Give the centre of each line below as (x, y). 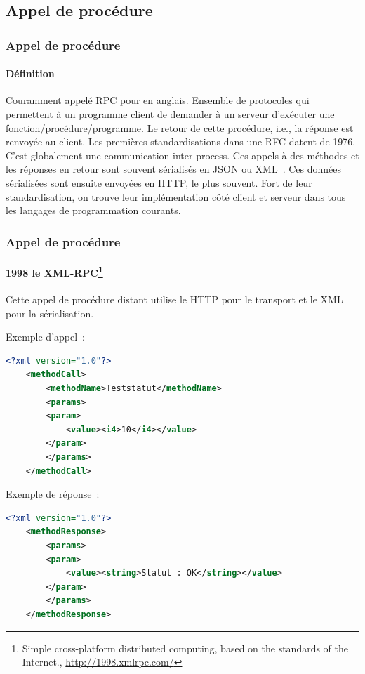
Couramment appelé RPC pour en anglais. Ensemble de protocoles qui (158, 100)
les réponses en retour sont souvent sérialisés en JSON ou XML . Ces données (174, 169)
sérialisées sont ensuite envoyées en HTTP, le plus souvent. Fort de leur (159, 182)
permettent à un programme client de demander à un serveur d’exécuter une (170, 114)
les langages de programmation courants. (93, 210)
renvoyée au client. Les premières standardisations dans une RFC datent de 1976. (181, 141)
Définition (30, 73)
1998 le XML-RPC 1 (54, 271)
